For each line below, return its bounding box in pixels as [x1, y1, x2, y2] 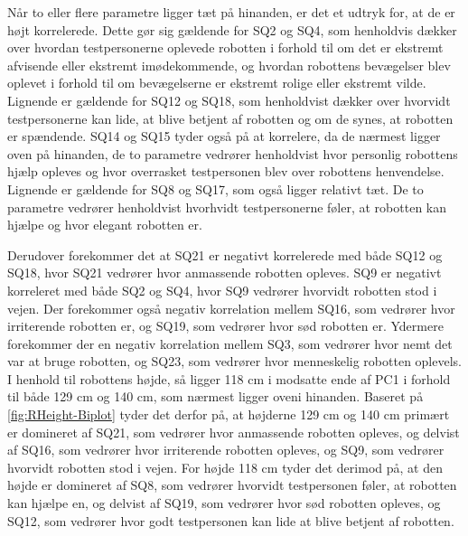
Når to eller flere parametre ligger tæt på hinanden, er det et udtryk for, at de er [7, 3, 455, 21]
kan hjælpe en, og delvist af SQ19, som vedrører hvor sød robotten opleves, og [7, 494, 441, 512]
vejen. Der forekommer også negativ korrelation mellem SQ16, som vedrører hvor [7, 298, 455, 317]
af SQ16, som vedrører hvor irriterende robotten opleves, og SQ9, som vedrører [7, 440, 445, 459]
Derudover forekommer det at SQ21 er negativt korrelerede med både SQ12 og [7, 245, 443, 264]
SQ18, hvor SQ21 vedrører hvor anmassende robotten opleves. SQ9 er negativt [7, 263, 442, 282]
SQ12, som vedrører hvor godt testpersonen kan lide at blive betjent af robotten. [7, 511, 454, 530]
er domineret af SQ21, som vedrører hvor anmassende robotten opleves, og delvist [7, 422, 460, 441]
